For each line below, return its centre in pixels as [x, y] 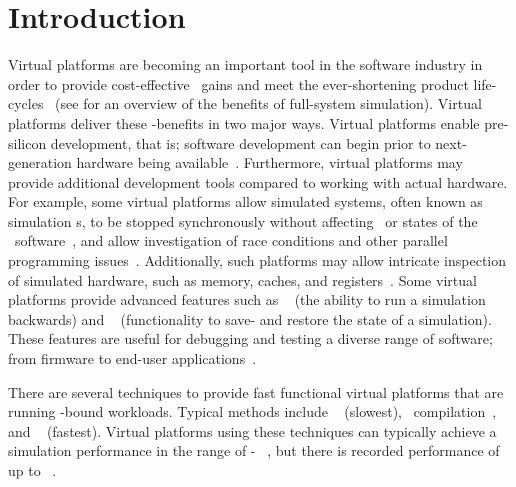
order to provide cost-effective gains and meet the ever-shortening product [238, 83]
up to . [32, 470]
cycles [26, 103]
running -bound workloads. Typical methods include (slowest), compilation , [252, 411]
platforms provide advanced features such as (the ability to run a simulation [247, 299]
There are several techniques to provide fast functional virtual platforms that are [256, 391]
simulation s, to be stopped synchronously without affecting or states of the [243, 220]
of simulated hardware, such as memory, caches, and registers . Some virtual [242, 279]
